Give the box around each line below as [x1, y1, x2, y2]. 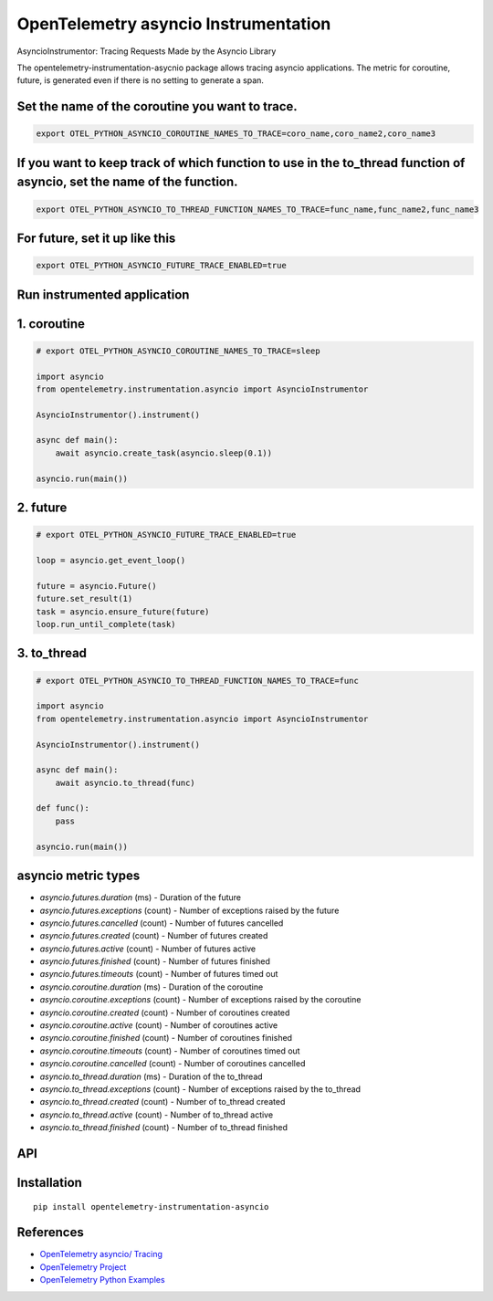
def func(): [36, 803, 90, 813]
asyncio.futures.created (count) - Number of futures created [39, 930, 268, 941]
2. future [16, 500, 68, 516]
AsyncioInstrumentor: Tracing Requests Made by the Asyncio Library [16, 46, 277, 57]
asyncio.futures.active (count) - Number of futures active [39, 943, 256, 954]
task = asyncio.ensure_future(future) [36, 606, 210, 616]
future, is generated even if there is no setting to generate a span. [16, 75, 265, 86]
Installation [16, 1174, 82, 1191]
